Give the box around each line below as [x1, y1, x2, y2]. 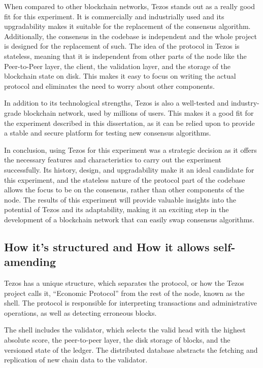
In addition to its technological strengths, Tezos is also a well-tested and [4, 97, 229, 108]
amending [4, 254, 56, 270]
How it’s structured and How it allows [4, 239, 210, 254]
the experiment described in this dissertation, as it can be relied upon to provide [4, 117, 255, 128]
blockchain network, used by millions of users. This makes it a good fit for [23, 107, 254, 118]
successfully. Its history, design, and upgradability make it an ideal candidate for [4, 164, 254, 175]
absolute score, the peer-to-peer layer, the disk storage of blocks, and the [4, 334, 231, 345]
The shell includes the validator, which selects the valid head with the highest [4, 324, 246, 335]
